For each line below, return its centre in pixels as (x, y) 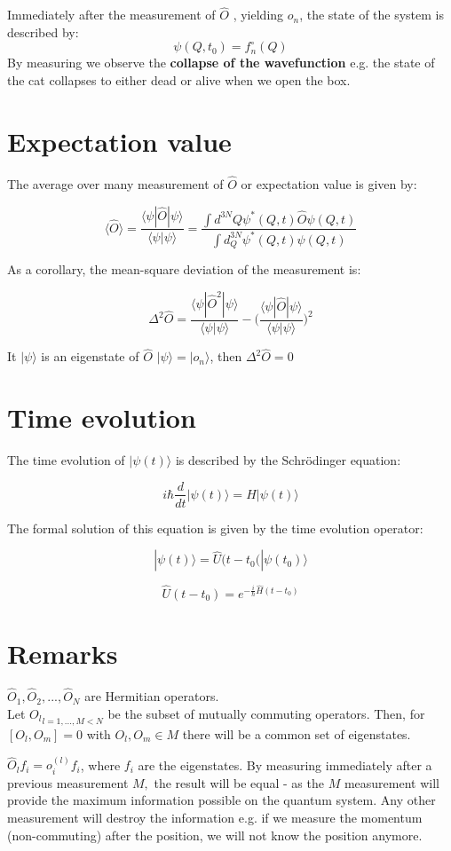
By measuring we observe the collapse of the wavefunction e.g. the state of (221, 63)
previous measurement (68, 782)
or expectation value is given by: (329, 183)
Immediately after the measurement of (111, 15)
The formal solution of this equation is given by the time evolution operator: (215, 528)
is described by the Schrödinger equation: (288, 459)
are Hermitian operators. (152, 696)
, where (100, 764)
